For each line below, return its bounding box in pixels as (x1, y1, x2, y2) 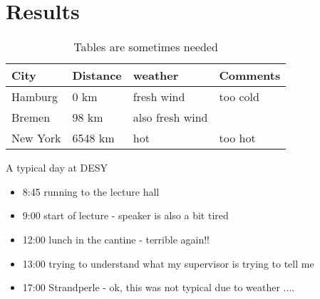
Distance (72, 67, 122, 84)
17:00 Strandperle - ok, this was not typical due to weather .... (22, 280, 295, 295)
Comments (219, 67, 281, 84)
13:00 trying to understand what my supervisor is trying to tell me (22, 256, 314, 271)
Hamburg (11, 88, 58, 105)
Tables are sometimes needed (73, 38, 218, 56)
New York (11, 130, 61, 147)
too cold (219, 88, 259, 105)
